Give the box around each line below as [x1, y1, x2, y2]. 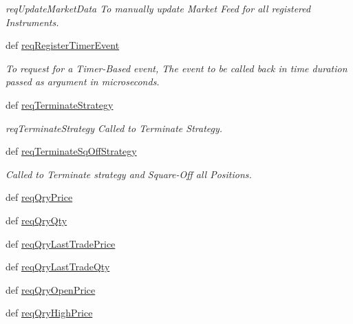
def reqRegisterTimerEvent [6, 38, 120, 52]
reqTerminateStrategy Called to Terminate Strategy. [6, 120, 223, 135]
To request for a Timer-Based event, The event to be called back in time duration [6, 61, 347, 75]
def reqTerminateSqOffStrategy [6, 144, 137, 158]
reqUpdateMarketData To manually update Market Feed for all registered [6, 1, 311, 15]
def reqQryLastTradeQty [6, 259, 110, 274]
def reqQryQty [6, 213, 67, 227]
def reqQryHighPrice [6, 305, 93, 320]
